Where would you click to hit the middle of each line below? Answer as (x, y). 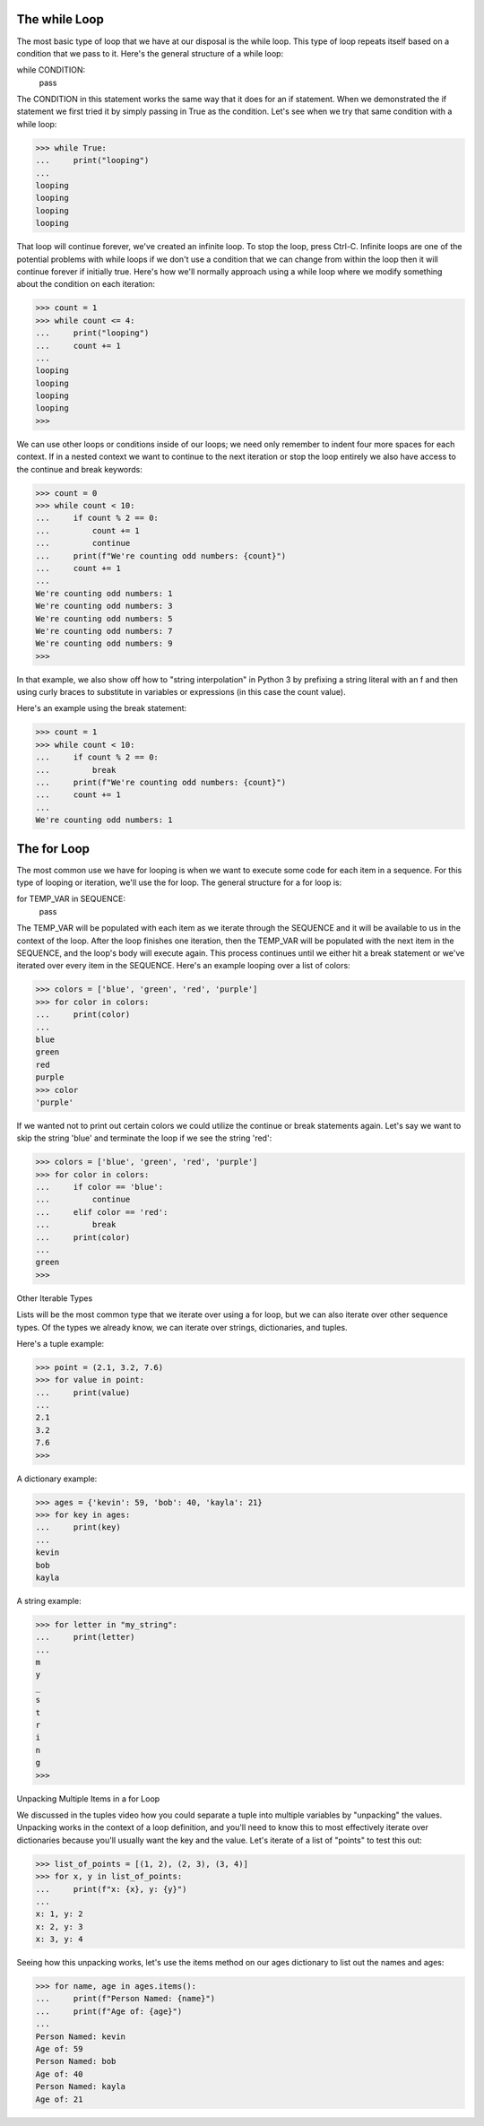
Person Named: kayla (80, 2087)
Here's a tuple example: (60, 1343)
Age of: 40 (59, 2074)
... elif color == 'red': (102, 1212)
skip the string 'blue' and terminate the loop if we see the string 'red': (144, 1138)
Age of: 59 (59, 2049)
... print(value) (83, 1393)
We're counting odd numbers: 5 (104, 618)
